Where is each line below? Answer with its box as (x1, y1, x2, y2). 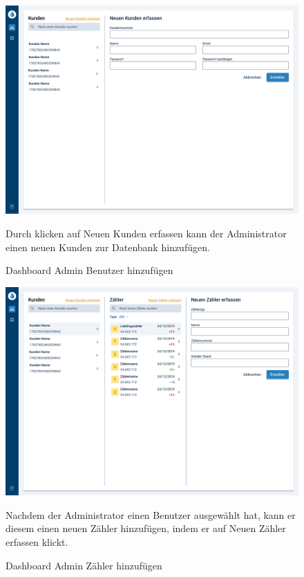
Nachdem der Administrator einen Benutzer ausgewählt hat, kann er (6, 507, 296, 522)
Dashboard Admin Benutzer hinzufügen (6, 263, 173, 277)
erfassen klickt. (6, 535, 68, 549)
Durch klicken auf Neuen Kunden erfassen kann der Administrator (6, 226, 287, 241)
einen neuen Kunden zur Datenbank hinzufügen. (6, 239, 210, 254)
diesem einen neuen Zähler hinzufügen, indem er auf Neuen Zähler (6, 521, 286, 535)
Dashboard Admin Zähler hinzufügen (6, 558, 162, 572)
